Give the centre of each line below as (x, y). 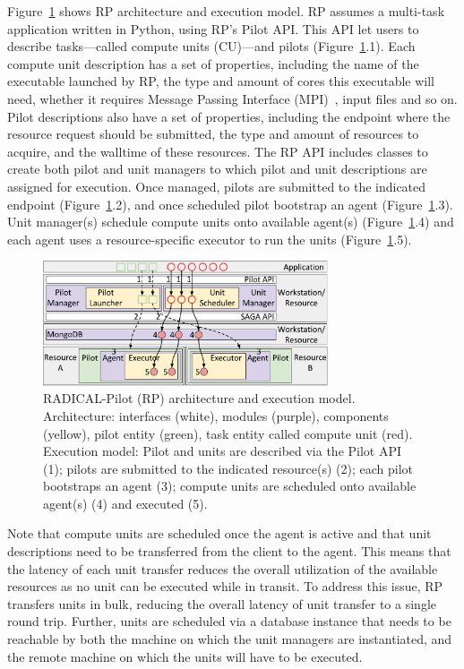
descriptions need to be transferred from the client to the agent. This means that (229, 551)
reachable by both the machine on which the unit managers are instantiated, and (230, 639)
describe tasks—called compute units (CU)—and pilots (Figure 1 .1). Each (211, 46)
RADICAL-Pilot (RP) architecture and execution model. (199, 398)
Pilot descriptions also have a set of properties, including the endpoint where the (229, 116)
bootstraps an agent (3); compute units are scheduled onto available (230, 486)
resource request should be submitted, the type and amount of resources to (213, 134)
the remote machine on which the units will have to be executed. (185, 656)
